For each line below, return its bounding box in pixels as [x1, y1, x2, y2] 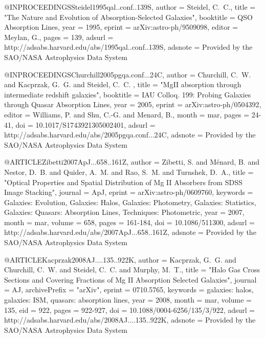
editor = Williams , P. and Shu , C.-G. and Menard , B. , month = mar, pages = [4, 109, 250, 119]
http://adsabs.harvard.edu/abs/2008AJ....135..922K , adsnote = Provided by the [4, 314, 256, 325]
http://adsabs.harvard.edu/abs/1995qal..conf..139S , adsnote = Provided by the [4, 42, 253, 52]
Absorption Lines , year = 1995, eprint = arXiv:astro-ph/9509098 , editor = [4, 22, 238, 32]
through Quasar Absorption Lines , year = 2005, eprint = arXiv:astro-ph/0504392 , [4, 99, 261, 110]
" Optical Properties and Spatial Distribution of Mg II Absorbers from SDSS [4, 176, 242, 187]
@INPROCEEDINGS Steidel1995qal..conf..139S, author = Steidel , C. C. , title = [4, 2, 256, 12]
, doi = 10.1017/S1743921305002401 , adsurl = [11, 119, 156, 130]
